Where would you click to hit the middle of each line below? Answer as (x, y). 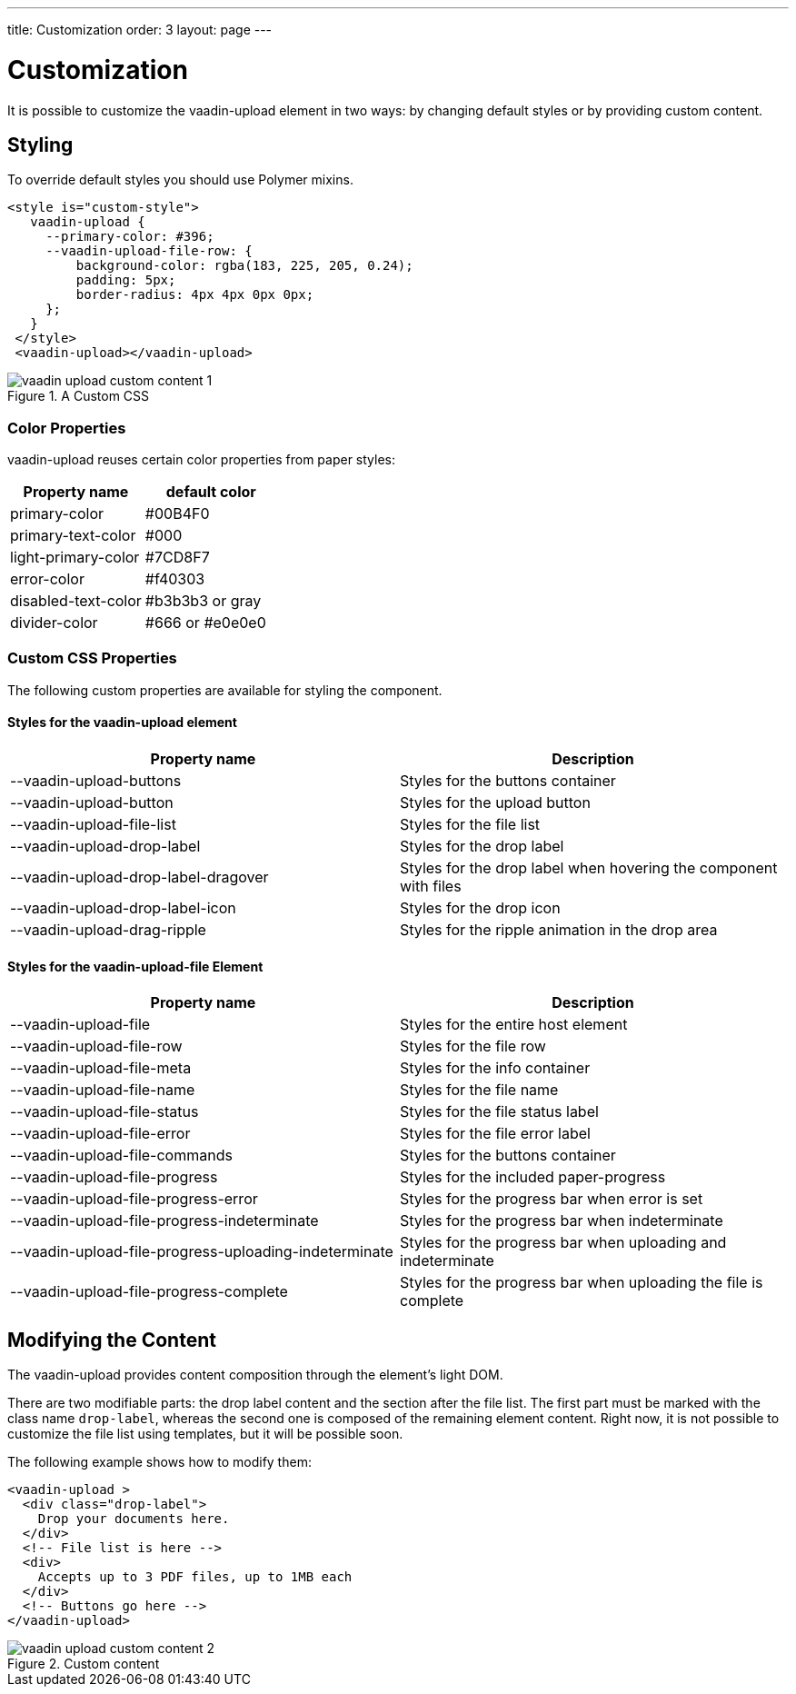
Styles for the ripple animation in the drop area (559, 930)
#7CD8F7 (177, 558)
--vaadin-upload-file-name (103, 1090)
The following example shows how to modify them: (159, 1462)
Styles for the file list (470, 825)
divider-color (54, 623)
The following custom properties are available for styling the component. (225, 690)
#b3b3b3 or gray (203, 601)
